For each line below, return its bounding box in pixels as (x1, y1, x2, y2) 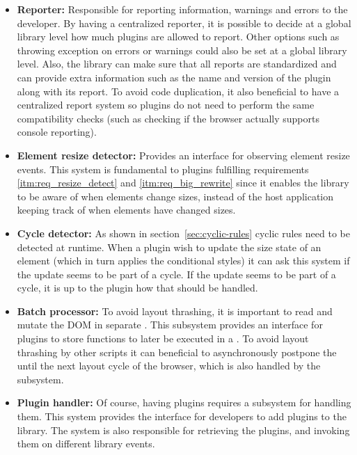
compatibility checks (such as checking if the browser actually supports (17, 111, 319, 125)
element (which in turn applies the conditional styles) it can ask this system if (17, 253, 350, 268)
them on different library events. (17, 436, 155, 451)
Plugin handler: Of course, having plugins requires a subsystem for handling (17, 395, 351, 410)
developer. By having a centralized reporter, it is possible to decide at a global (17, 15, 351, 30)
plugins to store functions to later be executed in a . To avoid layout (17, 331, 309, 346)
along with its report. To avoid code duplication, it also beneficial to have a (17, 83, 340, 98)
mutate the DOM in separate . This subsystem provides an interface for (17, 317, 323, 332)
